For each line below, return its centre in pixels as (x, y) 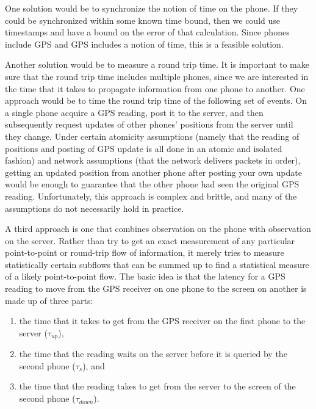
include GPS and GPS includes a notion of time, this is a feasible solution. (144, 44)
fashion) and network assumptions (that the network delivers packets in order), (153, 160)
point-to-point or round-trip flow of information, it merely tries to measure (145, 252)
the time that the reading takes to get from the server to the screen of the (157, 386)
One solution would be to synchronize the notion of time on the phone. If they (152, 8)
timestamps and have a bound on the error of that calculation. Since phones (147, 32)
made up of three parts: (49, 300)
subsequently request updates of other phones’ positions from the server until (149, 124)
